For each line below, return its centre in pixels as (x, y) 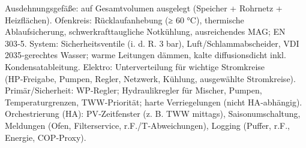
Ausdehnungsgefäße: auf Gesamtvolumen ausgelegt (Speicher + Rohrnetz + (144, 8)
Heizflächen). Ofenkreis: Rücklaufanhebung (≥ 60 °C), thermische (124, 19)
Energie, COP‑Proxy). (46, 137)
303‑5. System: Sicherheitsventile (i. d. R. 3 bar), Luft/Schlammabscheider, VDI (152, 43)
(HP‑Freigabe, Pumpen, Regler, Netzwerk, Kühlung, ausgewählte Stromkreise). (150, 78)
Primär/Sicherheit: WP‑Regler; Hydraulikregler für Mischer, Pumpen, (133, 90)
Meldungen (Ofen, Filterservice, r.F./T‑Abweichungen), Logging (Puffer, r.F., (147, 125)
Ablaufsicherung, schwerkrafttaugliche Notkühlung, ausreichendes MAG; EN (145, 31)
